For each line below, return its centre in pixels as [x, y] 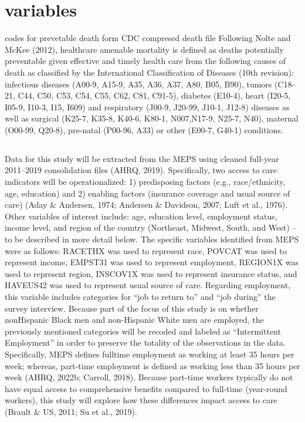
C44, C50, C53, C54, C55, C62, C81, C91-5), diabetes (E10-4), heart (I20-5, [154, 95]
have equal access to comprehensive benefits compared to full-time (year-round [146, 388]
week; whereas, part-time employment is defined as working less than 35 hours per [152, 365]
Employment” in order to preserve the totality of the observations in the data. [145, 342]
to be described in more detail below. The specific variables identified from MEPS [152, 239]
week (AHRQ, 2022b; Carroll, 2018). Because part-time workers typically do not [149, 377]
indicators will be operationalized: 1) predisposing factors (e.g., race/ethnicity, [145, 182]
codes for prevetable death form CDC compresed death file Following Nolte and [148, 38]
